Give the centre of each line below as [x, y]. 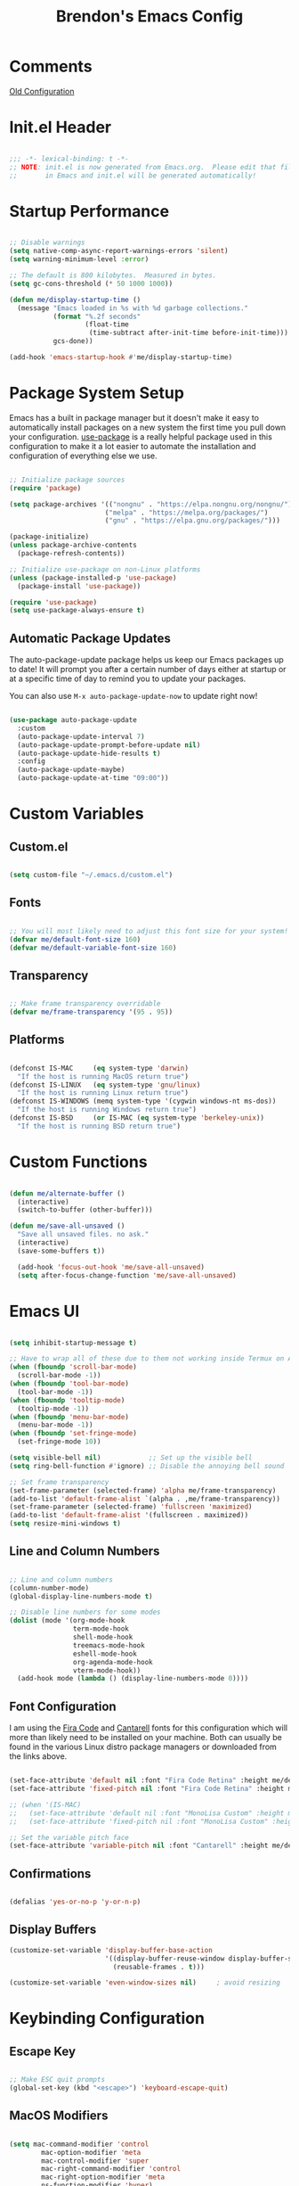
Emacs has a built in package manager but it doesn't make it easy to [134, 417]
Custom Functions [79, 1162]
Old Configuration [42, 91]
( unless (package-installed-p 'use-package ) [93, 578]
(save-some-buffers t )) [61, 1251]
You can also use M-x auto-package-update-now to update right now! [133, 696]
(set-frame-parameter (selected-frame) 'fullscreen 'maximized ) [131, 1507]
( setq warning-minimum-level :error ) [79, 259]
